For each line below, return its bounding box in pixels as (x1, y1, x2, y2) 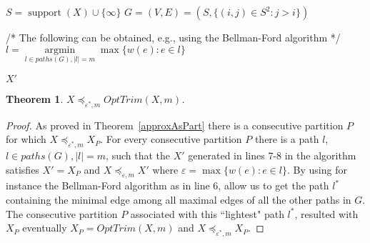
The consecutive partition (6, 206, 118, 221)
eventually (22, 220, 67, 235)
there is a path (254, 132, 319, 147)
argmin (44, 44, 76, 55)
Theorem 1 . (6, 91, 64, 106)
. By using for (286, 162, 347, 177)
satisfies (6, 162, 39, 177)
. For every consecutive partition (100, 132, 242, 147)
